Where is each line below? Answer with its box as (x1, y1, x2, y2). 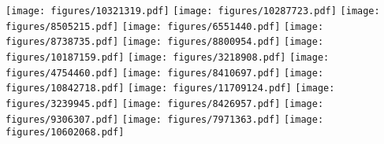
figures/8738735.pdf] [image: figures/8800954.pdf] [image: (6, 36, 324, 48)
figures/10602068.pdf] (6, 127, 125, 138)
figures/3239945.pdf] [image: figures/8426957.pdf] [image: (6, 98, 324, 109)
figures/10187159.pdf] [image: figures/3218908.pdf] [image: (6, 51, 330, 63)
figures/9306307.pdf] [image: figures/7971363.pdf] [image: (6, 113, 324, 125)
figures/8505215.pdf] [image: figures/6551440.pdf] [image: (6, 20, 324, 32)
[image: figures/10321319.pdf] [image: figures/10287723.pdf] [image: (6, 6, 380, 17)
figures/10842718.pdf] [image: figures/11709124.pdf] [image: (6, 83, 335, 94)
